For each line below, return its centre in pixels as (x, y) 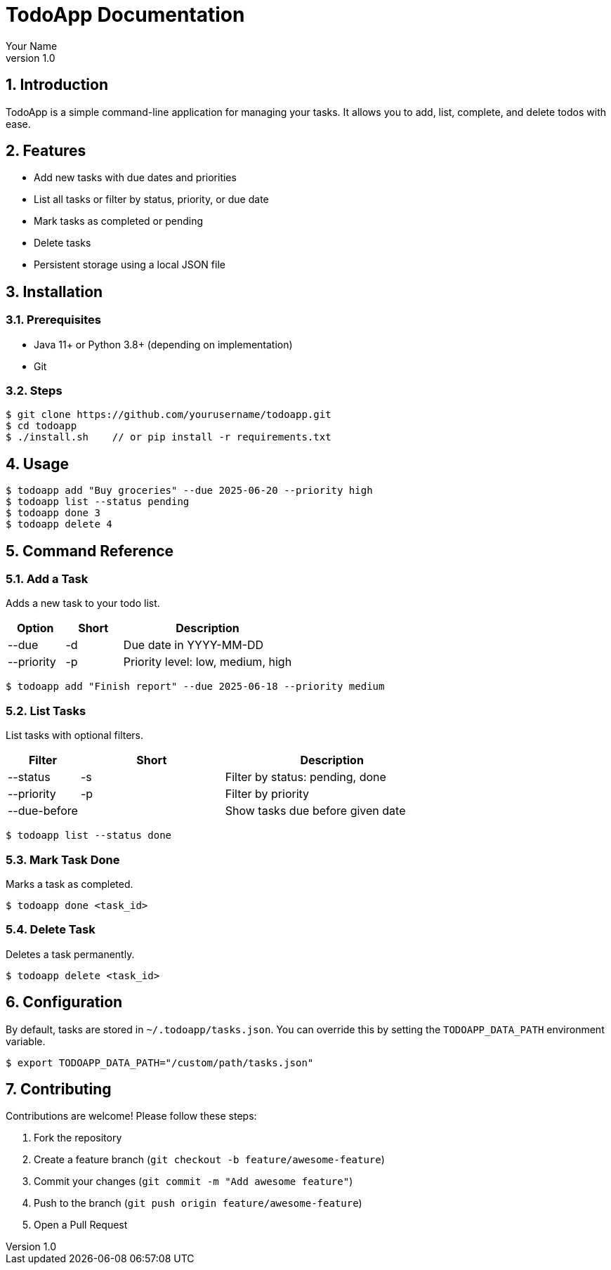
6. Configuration (64, 1002)
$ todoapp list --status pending (98, 502)
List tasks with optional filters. (75, 735)
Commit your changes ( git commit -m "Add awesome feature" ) (193, 1181)
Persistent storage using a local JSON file (130, 265)
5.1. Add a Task (47, 579)
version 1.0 (31, 58)
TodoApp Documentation (125, 15)
